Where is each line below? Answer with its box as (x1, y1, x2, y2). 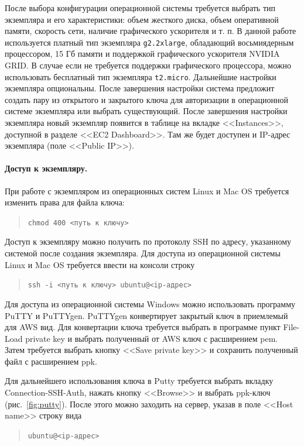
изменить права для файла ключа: (5, 196, 125, 208)
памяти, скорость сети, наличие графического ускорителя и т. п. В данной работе (5, 25, 296, 37)
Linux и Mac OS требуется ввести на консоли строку (5, 258, 195, 270)
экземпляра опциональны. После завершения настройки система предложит (5, 82, 275, 94)
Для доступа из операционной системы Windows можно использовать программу (5, 297, 296, 310)
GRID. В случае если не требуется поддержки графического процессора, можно (5, 59, 292, 71)
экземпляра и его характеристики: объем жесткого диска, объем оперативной (5, 13, 279, 25)
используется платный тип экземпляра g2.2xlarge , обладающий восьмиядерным (5, 36, 294, 48)
